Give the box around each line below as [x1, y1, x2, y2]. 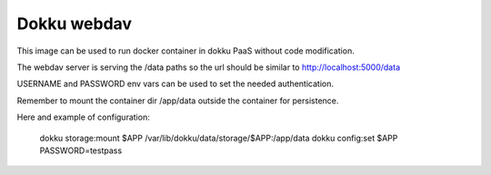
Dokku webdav [16, 14, 132, 34]
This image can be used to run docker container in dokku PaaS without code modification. [16, 45, 355, 56]
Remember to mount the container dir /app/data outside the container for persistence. [16, 95, 339, 106]
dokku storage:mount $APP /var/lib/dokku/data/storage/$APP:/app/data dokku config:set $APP [39, 132, 398, 143]
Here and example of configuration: [16, 112, 150, 122]
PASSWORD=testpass [39, 145, 123, 156]
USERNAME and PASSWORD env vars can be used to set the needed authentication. [16, 78, 334, 90]
